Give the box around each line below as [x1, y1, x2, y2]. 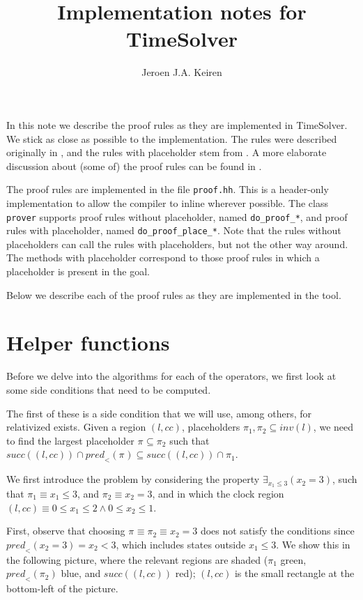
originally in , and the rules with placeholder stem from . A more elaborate [6, 145, 327, 160]
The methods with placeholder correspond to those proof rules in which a [6, 250, 320, 265]
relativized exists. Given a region [6, 420, 146, 434]
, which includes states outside [116, 537, 246, 551]
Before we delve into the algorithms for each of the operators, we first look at [6, 369, 337, 383]
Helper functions [6, 328, 170, 357]
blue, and [61, 566, 101, 580]
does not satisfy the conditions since [200, 523, 355, 538]
